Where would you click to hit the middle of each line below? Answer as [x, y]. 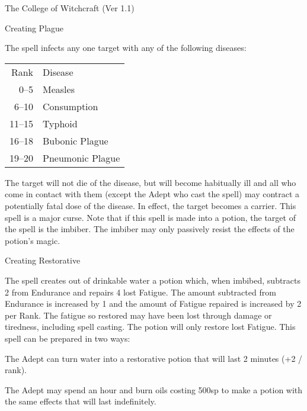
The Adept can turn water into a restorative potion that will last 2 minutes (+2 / [154, 358]
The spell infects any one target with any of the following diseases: [126, 48]
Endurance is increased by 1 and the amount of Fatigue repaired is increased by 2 [153, 304]
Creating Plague [34, 28]
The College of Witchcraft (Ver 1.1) [70, 8]
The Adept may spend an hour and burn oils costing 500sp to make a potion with [154, 389]
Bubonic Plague [76, 140]
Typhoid [60, 123]
